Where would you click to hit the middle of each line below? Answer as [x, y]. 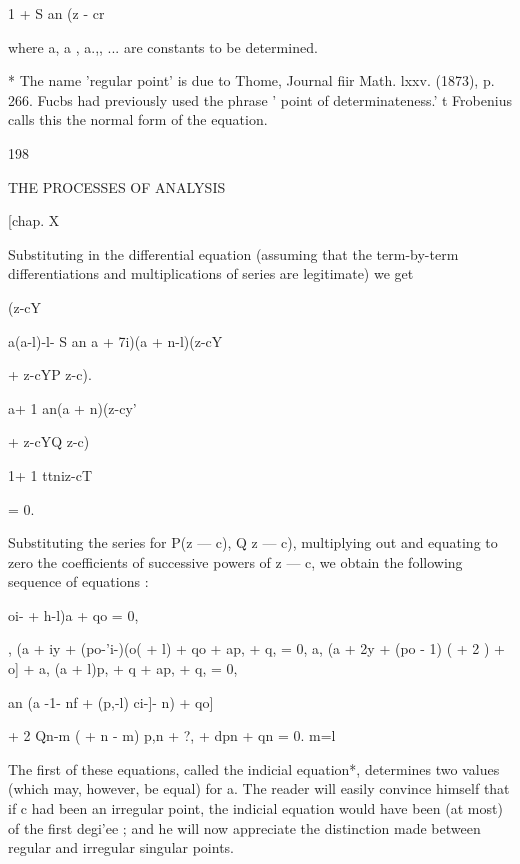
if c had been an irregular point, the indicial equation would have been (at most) [255, 808]
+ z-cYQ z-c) [49, 441]
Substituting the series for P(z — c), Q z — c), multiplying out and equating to [253, 542]
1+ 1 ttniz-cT [50, 474]
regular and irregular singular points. [121, 847]
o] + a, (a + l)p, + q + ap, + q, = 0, [123, 668]
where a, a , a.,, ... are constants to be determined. [163, 46]
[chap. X [34, 220]
